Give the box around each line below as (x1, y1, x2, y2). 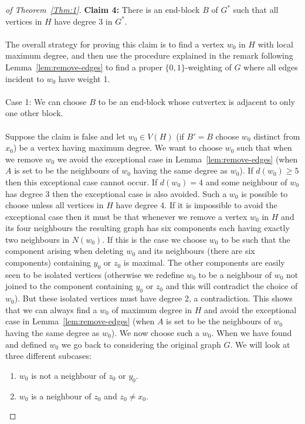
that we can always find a (5, 303, 97, 316)
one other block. (5, 107, 63, 119)
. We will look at (230, 338, 290, 350)
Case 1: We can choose (5, 95, 87, 107)
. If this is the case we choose (102, 233, 207, 245)
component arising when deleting (5, 245, 124, 257)
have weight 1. (58, 72, 110, 84)
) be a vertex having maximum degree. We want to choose (13, 141, 223, 154)
